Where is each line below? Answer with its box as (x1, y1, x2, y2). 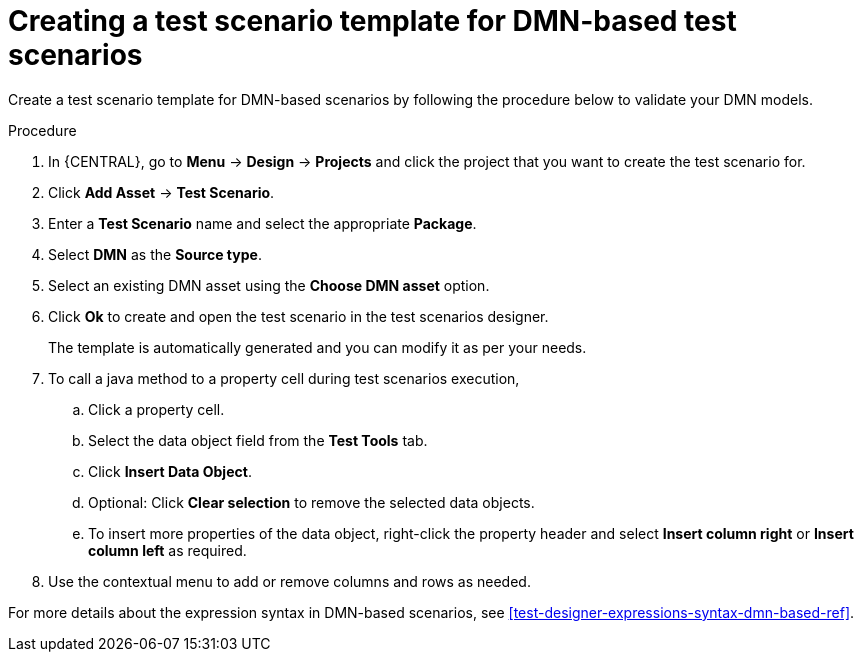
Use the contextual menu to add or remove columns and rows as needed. (48, 572, 531, 590)
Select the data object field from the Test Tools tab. (88, 431, 428, 449)
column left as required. (88, 541, 247, 559)
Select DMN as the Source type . (48, 245, 262, 263)
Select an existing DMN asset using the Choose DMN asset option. (48, 276, 490, 294)
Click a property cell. (88, 400, 225, 418)
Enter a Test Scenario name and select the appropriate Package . (48, 214, 477, 232)
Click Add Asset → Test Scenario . (48, 183, 275, 201)
